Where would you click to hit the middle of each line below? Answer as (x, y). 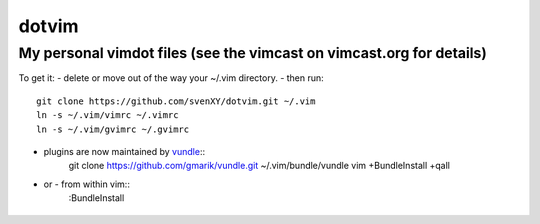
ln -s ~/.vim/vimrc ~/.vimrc (107, 115)
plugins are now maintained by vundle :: (124, 151)
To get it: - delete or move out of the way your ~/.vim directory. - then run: (171, 78)
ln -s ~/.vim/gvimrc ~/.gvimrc (113, 129)
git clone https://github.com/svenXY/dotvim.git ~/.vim (176, 101)
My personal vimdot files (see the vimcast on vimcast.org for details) (252, 53)
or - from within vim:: (86, 184)
